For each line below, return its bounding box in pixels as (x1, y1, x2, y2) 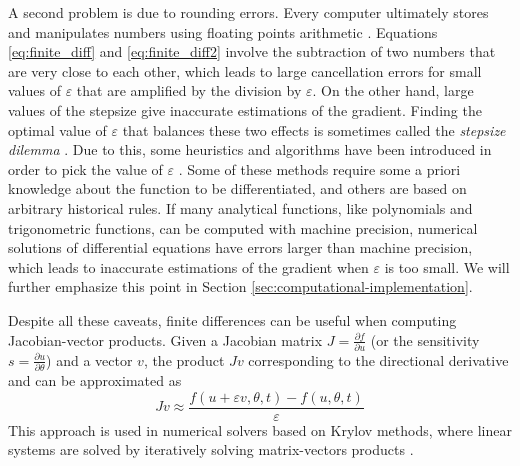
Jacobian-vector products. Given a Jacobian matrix (8, 329, 323, 350)
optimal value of (8, 119, 107, 140)
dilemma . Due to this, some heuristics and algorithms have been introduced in (8, 139, 492, 160)
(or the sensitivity (370, 329, 480, 350)
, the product (143, 349, 225, 370)
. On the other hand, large (312, 80, 474, 101)
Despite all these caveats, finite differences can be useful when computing (8, 309, 457, 330)
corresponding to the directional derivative (248, 349, 509, 370)
